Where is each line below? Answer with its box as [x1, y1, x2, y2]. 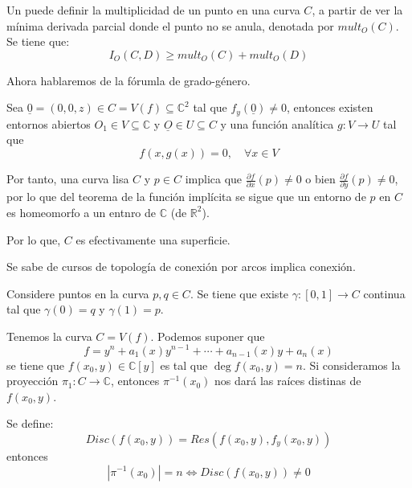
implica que [185, 170, 243, 187]
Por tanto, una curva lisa [6, 170, 129, 187]
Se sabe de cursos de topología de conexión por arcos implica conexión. [6, 258, 356, 275]
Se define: [6, 415, 54, 432]
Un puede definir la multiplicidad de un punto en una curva [6, 2, 300, 18]
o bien [305, 170, 336, 187]
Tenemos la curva [6, 327, 92, 344]
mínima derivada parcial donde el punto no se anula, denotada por [6, 17, 334, 34]
